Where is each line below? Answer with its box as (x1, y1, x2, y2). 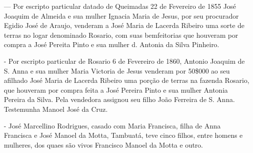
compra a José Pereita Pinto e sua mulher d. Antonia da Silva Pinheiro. (4, 39, 219, 50)
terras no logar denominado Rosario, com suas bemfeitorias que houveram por (4, 29, 238, 40)
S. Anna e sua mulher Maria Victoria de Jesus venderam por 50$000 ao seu (4, 65, 230, 76)
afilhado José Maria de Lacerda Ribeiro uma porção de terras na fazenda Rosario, (4, 75, 250, 85)
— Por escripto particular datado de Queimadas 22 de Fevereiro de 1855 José (4, 1, 236, 11)
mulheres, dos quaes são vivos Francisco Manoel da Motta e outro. (4, 139, 203, 150)
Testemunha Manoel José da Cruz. (4, 103, 108, 114)
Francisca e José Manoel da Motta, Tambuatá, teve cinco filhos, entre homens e (4, 130, 243, 140)
